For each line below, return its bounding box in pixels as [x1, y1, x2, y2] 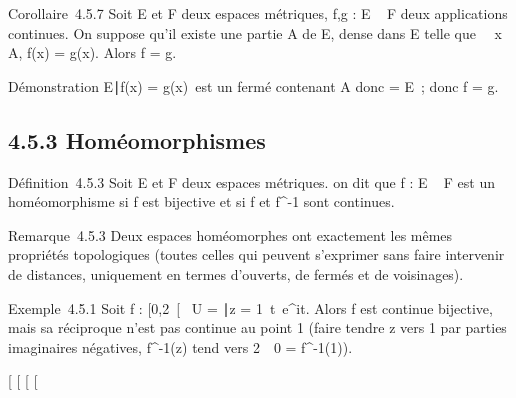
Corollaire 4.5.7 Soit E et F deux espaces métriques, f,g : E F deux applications [8, 3, 508, 23]
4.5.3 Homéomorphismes [8, 124, 266, 155]
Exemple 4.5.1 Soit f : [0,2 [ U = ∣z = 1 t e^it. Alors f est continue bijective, [8, 297, 493, 318]
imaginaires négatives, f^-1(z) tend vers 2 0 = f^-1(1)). [8, 336, 353, 357]
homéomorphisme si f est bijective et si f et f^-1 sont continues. [8, 191, 395, 212]
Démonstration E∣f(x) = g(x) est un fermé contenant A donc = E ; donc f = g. [8, 75, 499, 96]
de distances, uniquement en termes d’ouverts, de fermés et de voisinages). [8, 263, 464, 284]
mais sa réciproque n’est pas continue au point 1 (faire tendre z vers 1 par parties [8, 317, 507, 338]
